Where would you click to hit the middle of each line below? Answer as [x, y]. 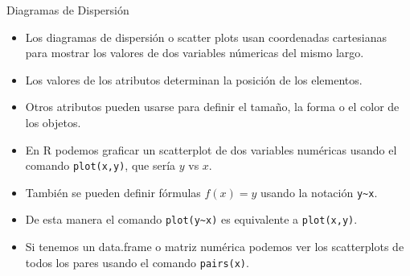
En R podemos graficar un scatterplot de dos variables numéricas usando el [211, 149]
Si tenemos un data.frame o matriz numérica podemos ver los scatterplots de [215, 247]
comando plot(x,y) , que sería [100, 165]
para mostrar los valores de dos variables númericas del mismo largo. [195, 53]
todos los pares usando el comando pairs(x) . [137, 262]
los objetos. [53, 122]
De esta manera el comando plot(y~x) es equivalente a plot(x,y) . [191, 219]
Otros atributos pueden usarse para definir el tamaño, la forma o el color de [212, 107]
